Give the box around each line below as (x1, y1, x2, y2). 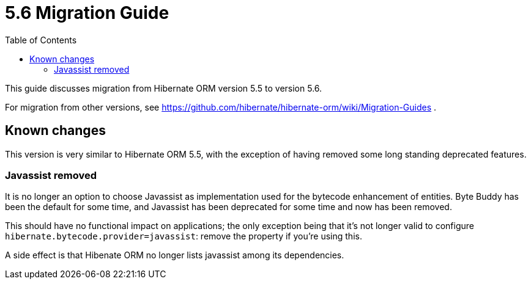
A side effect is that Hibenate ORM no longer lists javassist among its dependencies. (5, 250, 344, 261)
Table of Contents (5, 34, 77, 45)
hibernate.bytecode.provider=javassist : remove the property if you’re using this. (5, 231, 362, 242)
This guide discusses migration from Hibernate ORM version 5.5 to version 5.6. (5, 82, 322, 93)
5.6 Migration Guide (5, 2, 169, 23)
